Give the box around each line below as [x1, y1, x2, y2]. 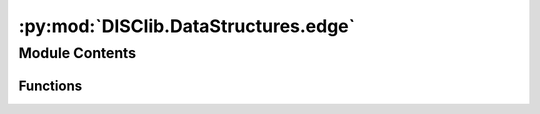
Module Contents [18, 44, 137, 62]
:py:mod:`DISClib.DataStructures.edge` [18, 15, 356, 37]
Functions [18, 77, 83, 94]
